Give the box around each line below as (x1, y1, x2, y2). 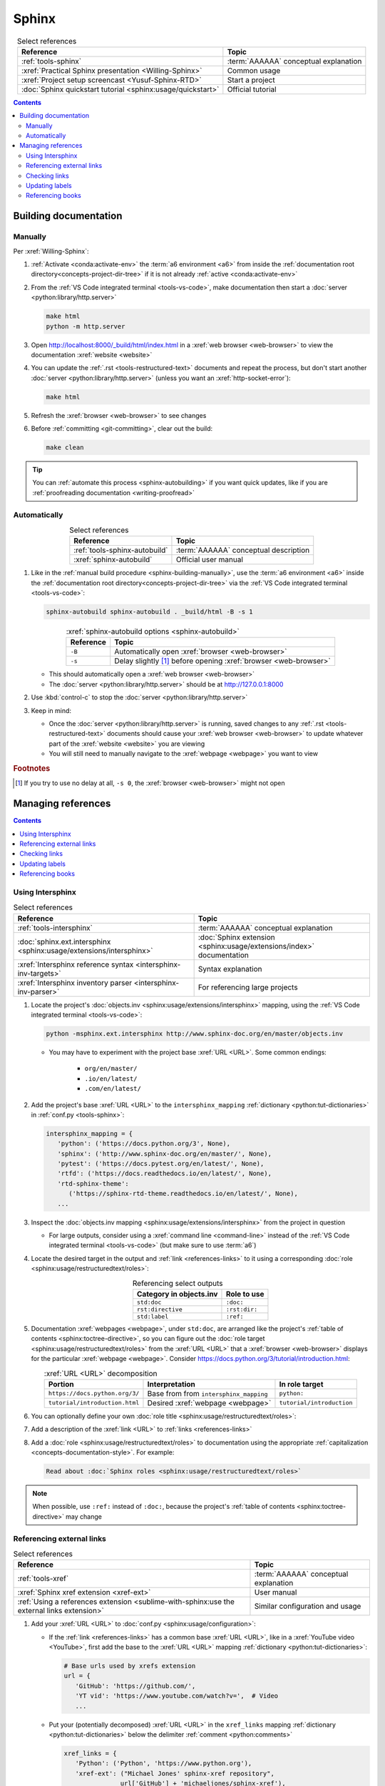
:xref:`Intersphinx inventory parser (17, 977, 133, 987)
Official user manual (175, 554, 244, 564)
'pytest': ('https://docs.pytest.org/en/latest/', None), (57, 1159, 265, 1168)
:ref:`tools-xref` (17, 1574, 69, 1584)
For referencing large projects (197, 982, 299, 992)
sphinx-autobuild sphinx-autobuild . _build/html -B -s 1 (46, 608, 253, 616)
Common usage (227, 65, 281, 75)
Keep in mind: (31, 706, 71, 714)
